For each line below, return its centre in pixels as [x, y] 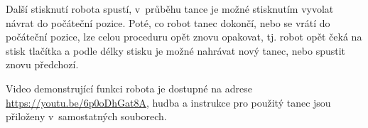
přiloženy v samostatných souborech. [86, 116]
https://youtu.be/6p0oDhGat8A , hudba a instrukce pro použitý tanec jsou [168, 102]
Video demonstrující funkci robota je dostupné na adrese [129, 88]
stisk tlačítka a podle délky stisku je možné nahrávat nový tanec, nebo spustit [176, 50]
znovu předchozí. [42, 64]
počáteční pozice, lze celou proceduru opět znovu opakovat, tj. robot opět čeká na [184, 37]
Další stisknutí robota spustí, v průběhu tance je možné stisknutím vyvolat [170, 9]
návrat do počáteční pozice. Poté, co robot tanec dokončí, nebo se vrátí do [168, 22]
